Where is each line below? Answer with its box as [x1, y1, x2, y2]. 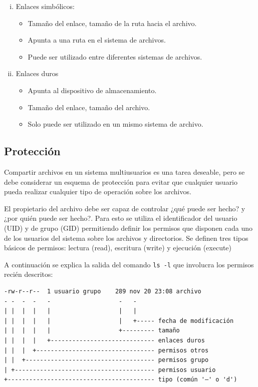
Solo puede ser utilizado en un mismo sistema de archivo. [28, 119, 203, 129]
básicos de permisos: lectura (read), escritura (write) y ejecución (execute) [4, 242, 232, 253]
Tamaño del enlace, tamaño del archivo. [28, 102, 150, 112]
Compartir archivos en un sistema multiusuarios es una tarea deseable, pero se [4, 166, 245, 177]
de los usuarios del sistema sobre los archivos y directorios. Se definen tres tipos [4, 232, 248, 243]
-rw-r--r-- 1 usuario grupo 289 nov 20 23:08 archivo [4, 287, 201, 295]
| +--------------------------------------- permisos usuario [4, 366, 216, 373]
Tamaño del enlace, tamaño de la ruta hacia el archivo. [28, 18, 197, 28]
